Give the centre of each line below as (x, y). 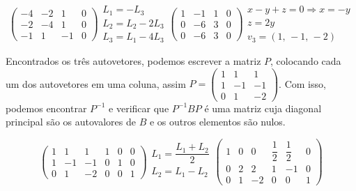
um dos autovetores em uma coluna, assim (96, 83)
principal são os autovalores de (71, 122)
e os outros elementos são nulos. (217, 122)
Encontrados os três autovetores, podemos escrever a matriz (133, 61)
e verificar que (139, 108)
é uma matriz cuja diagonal (263, 108)
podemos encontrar (46, 108)
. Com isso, (302, 83)
